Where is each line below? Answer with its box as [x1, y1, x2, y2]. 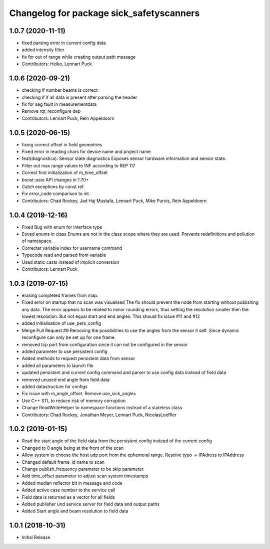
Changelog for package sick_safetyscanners [9, 8, 200, 19]
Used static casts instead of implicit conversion [21, 259, 119, 265]
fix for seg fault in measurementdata [21, 101, 97, 107]
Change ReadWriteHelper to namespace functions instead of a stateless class [21, 405, 182, 411]
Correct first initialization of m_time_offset [21, 169, 108, 175]
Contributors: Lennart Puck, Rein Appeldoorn [21, 115, 114, 121]
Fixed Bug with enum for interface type [21, 224, 102, 230]
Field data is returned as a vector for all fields [21, 494, 115, 500]
